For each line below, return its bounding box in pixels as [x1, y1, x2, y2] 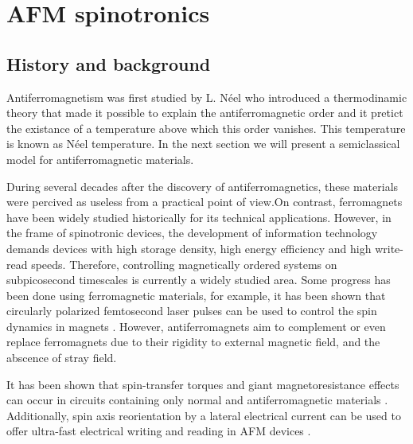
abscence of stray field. [6, 349, 117, 366]
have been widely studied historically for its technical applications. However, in [6, 208, 392, 225]
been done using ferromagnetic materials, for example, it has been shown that [6, 286, 386, 303]
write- [375, 240, 403, 256]
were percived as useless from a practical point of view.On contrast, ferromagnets [6, 193, 403, 210]
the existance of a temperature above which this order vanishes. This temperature [6, 119, 406, 136]
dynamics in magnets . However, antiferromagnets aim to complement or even [6, 317, 386, 334]
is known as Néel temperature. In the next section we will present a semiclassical [6, 135, 400, 152]
